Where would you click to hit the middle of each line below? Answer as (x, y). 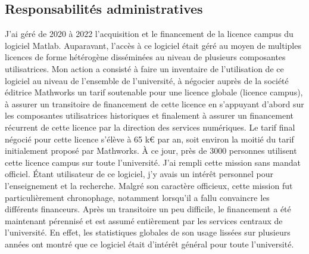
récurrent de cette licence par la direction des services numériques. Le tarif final (150, 127)
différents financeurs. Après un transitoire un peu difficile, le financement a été (148, 209)
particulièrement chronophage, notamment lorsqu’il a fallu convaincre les (137, 197)
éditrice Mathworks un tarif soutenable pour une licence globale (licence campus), (154, 92)
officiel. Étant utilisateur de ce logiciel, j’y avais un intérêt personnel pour (139, 174)
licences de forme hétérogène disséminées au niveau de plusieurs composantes (145, 57)
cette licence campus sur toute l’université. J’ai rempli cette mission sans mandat (153, 162)
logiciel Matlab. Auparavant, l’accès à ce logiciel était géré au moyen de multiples (153, 45)
